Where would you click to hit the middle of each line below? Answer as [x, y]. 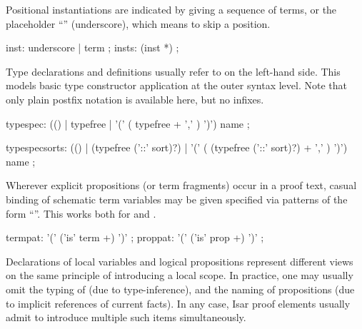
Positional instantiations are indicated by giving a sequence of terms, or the [171, 9]
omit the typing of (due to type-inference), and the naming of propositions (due [180, 289]
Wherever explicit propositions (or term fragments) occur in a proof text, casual [181, 185]
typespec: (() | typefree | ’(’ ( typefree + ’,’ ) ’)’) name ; [128, 123]
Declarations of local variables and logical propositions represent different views [180, 261]
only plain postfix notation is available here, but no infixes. [135, 99]
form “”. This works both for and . [81, 213]
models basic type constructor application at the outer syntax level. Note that [176, 85]
